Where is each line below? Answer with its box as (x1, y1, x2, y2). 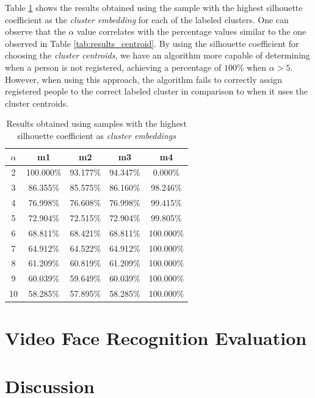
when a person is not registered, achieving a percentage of (5, 60, 222, 73)
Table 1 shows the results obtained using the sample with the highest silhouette (5, 1, 303, 13)
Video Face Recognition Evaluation (5, 325, 307, 350)
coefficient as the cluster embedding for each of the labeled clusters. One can (5, 13, 289, 26)
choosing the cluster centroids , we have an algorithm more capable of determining (5, 49, 310, 62)
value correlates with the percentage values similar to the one (76, 25, 306, 38)
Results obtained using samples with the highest (6, 117, 187, 130)
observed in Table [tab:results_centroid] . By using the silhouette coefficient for (5, 37, 299, 49)
